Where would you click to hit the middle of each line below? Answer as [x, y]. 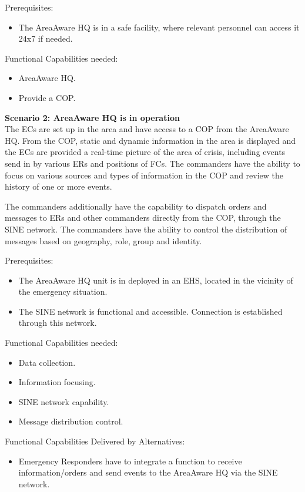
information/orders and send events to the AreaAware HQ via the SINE [148, 472]
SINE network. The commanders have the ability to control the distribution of [146, 229]
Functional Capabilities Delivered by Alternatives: [95, 441]
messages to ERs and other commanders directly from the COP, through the [143, 218]
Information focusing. [57, 382]
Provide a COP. [47, 97]
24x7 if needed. [46, 38]
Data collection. [47, 362]
